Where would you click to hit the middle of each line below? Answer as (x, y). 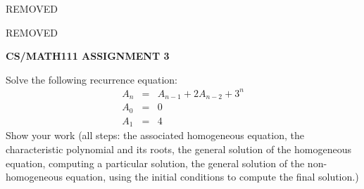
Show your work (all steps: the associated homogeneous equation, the (155, 135)
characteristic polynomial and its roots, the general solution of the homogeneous (178, 149)
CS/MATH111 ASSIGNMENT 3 (88, 56)
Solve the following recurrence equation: (92, 79)
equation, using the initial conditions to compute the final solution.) (212, 177)
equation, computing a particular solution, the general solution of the (155, 163)
